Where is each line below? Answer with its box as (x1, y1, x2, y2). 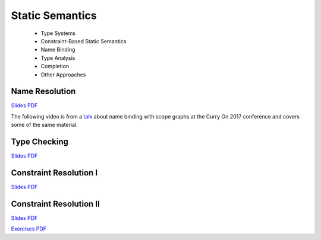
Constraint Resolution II (11, 199, 100, 209)
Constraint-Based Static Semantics (40, 37, 127, 44)
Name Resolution (11, 87, 76, 97)
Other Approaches (40, 71, 86, 78)
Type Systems (40, 30, 76, 37)
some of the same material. (11, 121, 78, 129)
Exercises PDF (11, 225, 47, 232)
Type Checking (11, 137, 68, 146)
